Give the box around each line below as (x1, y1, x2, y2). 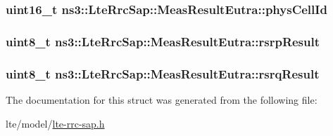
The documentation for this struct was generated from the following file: (6, 92, 318, 107)
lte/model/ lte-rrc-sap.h (6, 116, 105, 130)
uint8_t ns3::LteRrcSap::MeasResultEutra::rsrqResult (6, 64, 320, 82)
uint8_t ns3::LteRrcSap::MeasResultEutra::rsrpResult (6, 32, 320, 50)
